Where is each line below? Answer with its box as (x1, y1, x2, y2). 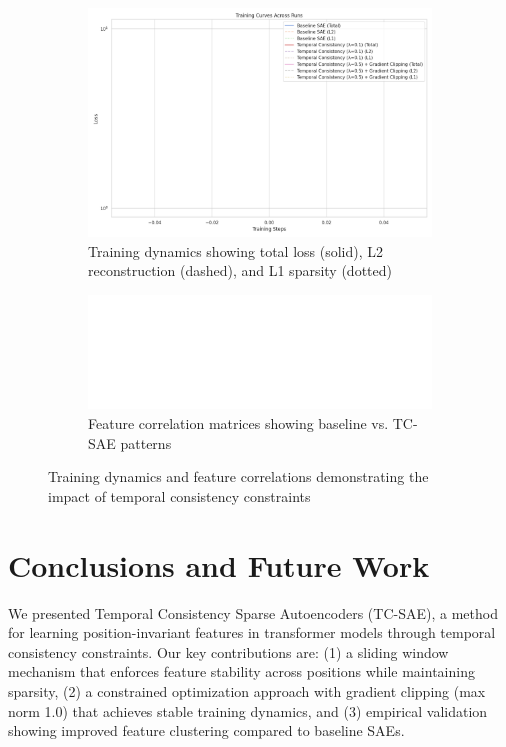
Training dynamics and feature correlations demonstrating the (48, 466, 429, 487)
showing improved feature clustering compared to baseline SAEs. (8, 720, 405, 741)
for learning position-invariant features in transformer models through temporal (8, 622, 496, 643)
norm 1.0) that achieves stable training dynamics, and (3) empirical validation (8, 700, 488, 721)
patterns (120, 432, 172, 453)
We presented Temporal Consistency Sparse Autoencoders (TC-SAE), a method (8, 602, 498, 623)
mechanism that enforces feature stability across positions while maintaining (8, 661, 475, 682)
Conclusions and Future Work (8, 544, 430, 585)
